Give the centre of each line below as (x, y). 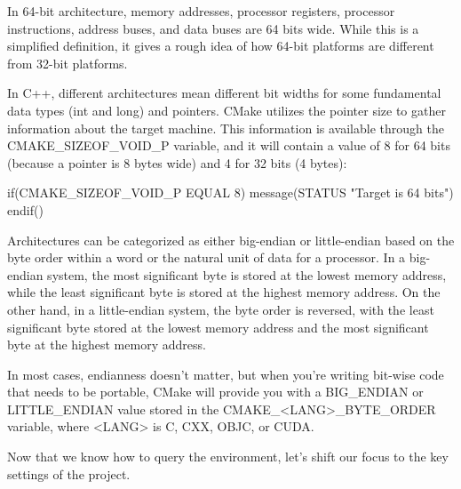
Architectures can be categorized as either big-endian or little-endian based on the (231, 240)
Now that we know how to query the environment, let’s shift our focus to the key (228, 457)
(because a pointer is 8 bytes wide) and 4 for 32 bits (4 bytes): (177, 162)
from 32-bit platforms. (68, 63)
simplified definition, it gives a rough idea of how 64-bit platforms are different (221, 46)
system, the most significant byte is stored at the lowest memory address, (247, 274)
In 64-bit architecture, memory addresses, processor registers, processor (201, 11)
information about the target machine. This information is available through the (226, 128)
